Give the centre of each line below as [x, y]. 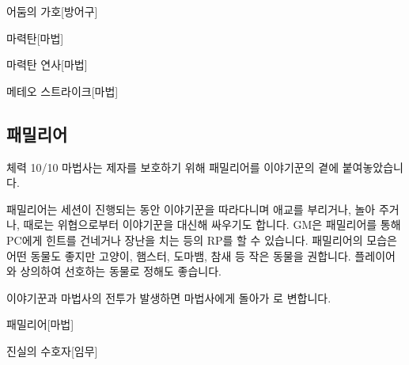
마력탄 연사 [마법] [47, 65]
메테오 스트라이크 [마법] [62, 91]
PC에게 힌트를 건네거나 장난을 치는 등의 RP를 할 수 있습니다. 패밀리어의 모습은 [202, 240]
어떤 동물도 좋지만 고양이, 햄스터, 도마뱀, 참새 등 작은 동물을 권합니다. [179, 255]
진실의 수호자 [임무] [52, 350]
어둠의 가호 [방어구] [52, 11]
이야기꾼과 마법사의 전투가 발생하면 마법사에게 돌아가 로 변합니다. [169, 297]
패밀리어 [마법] [40, 324]
